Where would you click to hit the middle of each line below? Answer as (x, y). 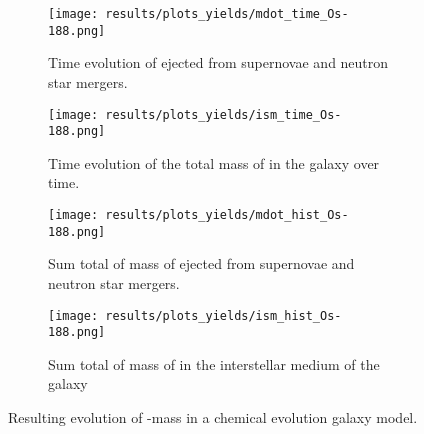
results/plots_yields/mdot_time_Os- (227, 14)
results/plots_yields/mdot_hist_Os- (227, 215)
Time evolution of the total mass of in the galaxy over (214, 162)
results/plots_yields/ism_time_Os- (223, 114)
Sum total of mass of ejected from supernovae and (201, 263)
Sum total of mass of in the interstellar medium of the (214, 363)
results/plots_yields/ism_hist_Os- (223, 315)
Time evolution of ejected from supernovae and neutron (218, 62)
